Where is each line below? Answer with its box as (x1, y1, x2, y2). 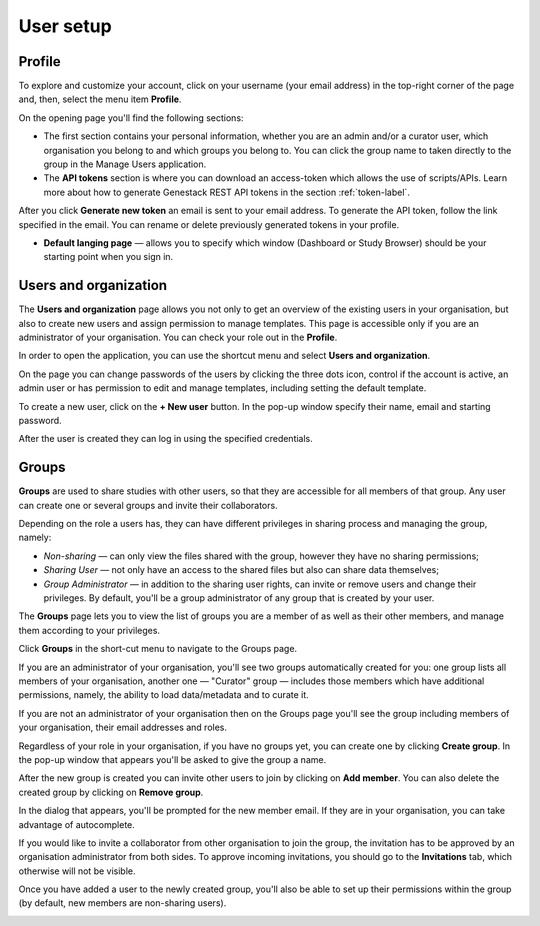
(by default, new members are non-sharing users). (18, 897, 227, 909)
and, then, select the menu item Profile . (18, 93, 182, 105)
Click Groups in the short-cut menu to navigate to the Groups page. (18, 643, 298, 655)
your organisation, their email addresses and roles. (18, 721, 228, 734)
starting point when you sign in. (43, 251, 174, 263)
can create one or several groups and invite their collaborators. (18, 499, 279, 511)
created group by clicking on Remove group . (18, 786, 204, 798)
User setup (18, 15, 112, 37)
